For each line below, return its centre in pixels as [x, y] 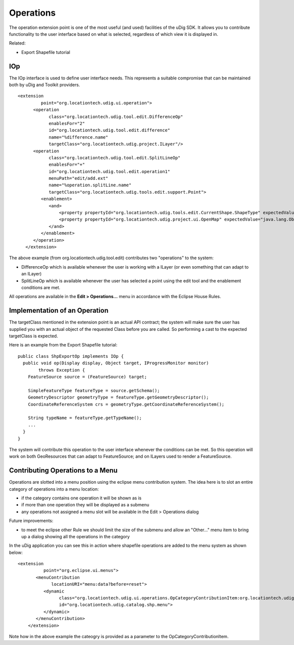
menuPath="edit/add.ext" [79, 178]
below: [16, 552]
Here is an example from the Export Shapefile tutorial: [63, 345]
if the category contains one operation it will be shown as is [81, 498]
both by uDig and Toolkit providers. [45, 85]
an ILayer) [31, 274]
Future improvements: [31, 521]
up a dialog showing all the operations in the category [75, 536]
